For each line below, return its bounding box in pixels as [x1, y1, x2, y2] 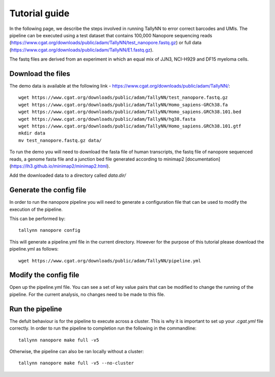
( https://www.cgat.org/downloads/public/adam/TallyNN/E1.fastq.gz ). [9, 46, 154, 53]
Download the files [9, 69, 71, 78]
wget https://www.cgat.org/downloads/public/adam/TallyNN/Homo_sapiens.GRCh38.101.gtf [18, 123, 241, 129]
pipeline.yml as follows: [9, 246, 59, 252]
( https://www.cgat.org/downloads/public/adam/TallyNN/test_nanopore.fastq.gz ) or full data [9, 40, 202, 46]
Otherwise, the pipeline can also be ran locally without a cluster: [9, 348, 144, 354]
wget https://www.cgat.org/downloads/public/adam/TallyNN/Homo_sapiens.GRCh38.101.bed [18, 109, 241, 115]
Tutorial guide [9, 8, 70, 19]
